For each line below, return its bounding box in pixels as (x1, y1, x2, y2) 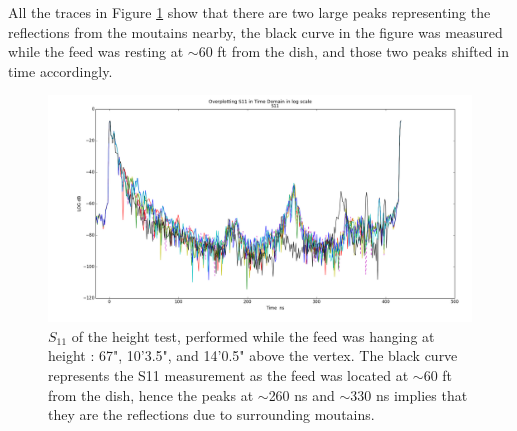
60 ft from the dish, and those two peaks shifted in (198, 41, 509, 62)
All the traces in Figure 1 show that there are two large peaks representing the (8, 2, 491, 22)
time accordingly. (8, 60, 113, 81)
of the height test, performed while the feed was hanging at (71, 325, 435, 346)
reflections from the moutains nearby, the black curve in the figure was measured (8, 21, 503, 42)
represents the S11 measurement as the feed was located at (48, 365, 409, 386)
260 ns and (268, 384, 335, 405)
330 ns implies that (350, 384, 468, 405)
